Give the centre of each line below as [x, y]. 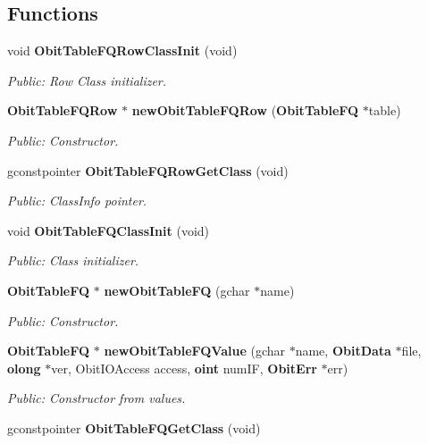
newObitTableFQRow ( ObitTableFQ [245, 110]
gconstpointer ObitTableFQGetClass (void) [134, 427]
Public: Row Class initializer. [87, 80]
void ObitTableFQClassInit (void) [109, 230]
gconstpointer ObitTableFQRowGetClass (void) [148, 170]
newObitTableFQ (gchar [177, 290]
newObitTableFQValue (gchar [195, 351]
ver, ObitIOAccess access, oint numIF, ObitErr [184, 368]
